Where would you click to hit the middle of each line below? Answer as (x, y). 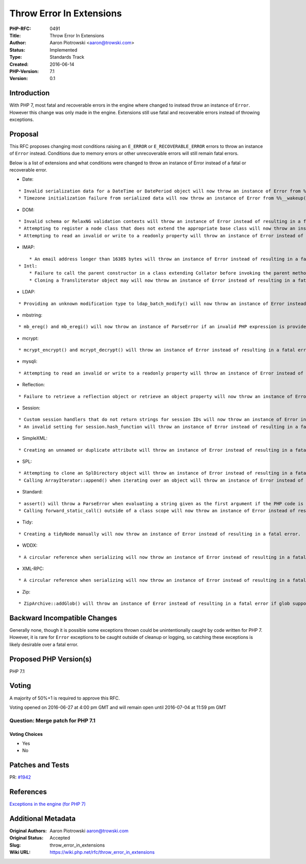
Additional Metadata (43, 818)
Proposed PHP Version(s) (50, 659)
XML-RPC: (33, 569)
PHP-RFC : (20, 29)
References (28, 792)
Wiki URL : (20, 852)
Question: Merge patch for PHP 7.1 (53, 721)
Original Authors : (28, 831)
